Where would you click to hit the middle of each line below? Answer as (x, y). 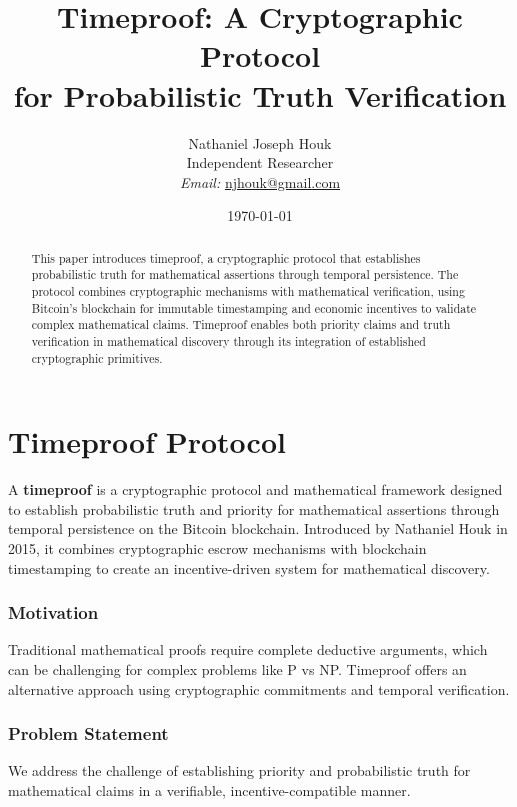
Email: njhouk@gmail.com (260, 181)
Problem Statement (88, 733)
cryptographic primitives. (97, 357)
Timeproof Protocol (147, 441)
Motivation (53, 612)
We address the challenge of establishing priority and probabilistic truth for (239, 770)
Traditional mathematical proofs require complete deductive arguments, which (248, 649)
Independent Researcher (260, 162)
